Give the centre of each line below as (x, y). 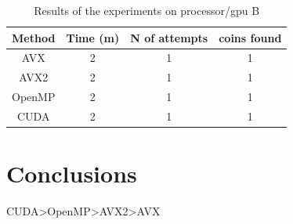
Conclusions (72, 173)
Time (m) (93, 37)
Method (34, 37)
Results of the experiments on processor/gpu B (147, 10)
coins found (250, 37)
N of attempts (169, 37)
